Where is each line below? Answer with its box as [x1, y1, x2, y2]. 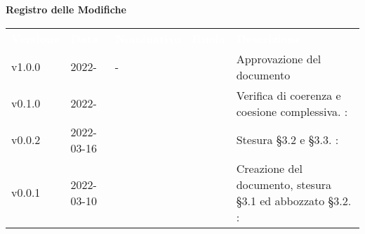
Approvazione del [236, 50, 321, 67]
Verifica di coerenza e [236, 86, 341, 103]
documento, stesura [236, 176, 332, 193]
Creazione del [236, 160, 303, 176]
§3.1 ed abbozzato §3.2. [236, 192, 352, 209]
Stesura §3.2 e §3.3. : [236, 131, 339, 148]
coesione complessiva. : [236, 103, 348, 119]
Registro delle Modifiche [6, 2, 126, 16]
